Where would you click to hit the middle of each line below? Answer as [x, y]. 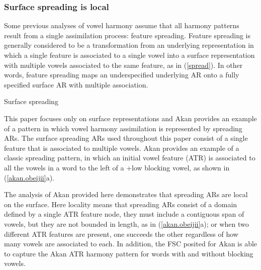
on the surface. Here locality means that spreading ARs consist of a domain [121, 204]
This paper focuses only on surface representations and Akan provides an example [130, 118]
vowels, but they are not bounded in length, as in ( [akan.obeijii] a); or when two [126, 223]
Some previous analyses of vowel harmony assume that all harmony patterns [122, 25]
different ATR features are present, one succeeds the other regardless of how [121, 234]
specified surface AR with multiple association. [76, 84]
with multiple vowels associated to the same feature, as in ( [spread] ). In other [123, 65]
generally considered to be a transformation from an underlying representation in [129, 45]
